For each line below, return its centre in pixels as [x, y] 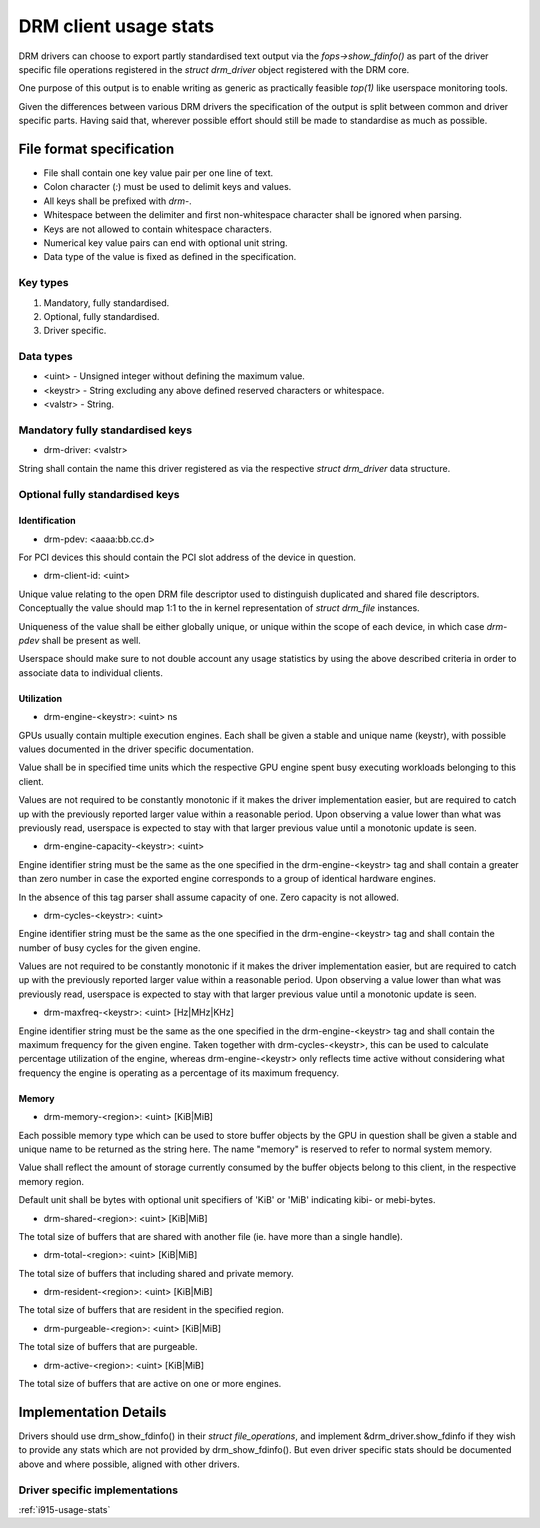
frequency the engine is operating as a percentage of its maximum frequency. [179, 1072]
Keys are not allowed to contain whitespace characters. [157, 229]
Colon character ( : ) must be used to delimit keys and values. [167, 187]
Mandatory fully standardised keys [105, 430]
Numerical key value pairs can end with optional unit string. [166, 242]
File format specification [96, 148]
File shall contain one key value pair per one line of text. [158, 173]
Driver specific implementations [98, 1490]
